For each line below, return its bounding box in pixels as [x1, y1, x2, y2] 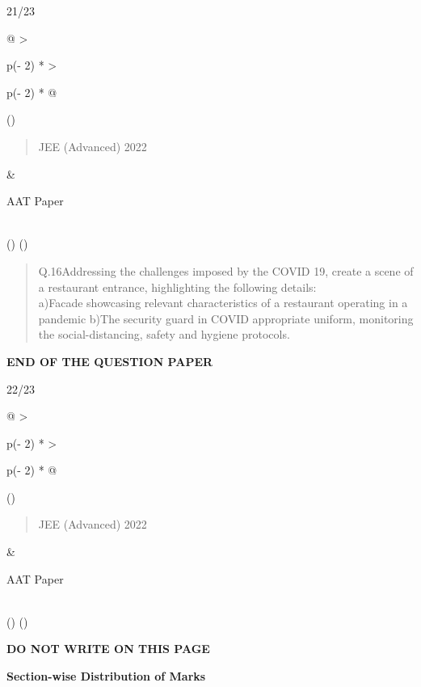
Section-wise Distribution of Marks [6, 668, 206, 685]
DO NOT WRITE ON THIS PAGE [6, 640, 210, 657]
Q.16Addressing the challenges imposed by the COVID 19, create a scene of [38, 262, 414, 279]
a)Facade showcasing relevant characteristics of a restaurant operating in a [38, 294, 408, 311]
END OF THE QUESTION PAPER [6, 352, 213, 369]
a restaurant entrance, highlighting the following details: [38, 278, 317, 295]
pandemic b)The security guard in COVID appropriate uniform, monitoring [38, 310, 414, 327]
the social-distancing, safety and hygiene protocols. [38, 326, 290, 343]
